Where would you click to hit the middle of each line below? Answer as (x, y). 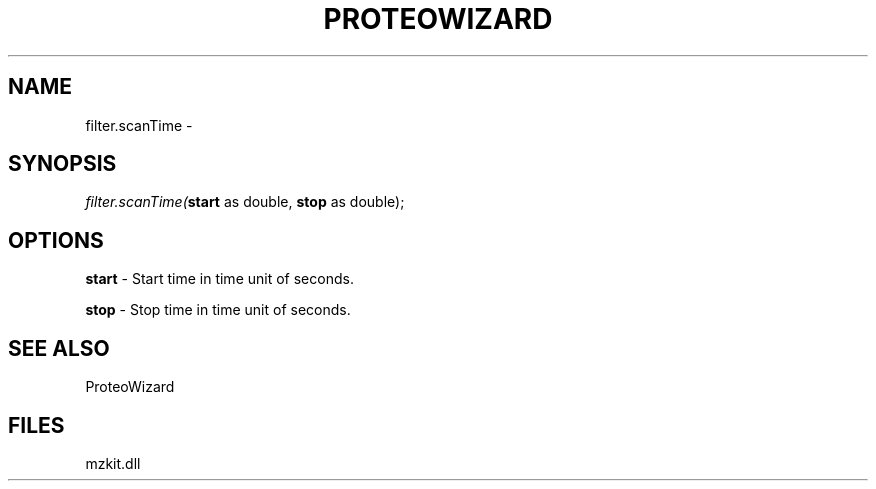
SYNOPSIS (62, 164)
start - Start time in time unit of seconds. (219, 279)
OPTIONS (56, 240)
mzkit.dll (113, 463)
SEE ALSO (59, 348)
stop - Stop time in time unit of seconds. (218, 310)
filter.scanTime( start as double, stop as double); (245, 202)
